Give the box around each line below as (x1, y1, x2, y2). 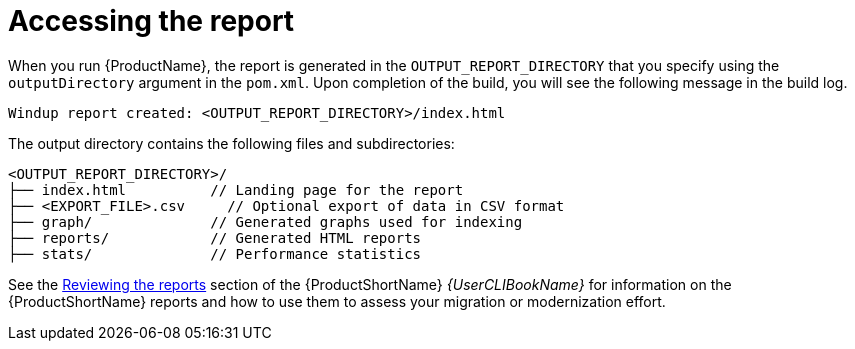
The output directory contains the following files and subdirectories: (8, 134, 455, 152)
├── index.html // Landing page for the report (8, 181, 464, 198)
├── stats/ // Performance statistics (8, 245, 422, 262)
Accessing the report (8, 4, 295, 38)
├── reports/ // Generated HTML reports (8, 229, 422, 246)
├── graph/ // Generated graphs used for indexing (8, 213, 523, 230)
